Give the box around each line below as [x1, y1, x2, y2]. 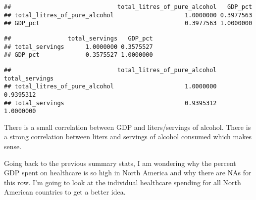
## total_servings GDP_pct [4, 35, 153, 42]
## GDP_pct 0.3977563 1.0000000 [4, 20, 253, 27]
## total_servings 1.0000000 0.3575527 [4, 43, 153, 50]
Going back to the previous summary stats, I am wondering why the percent [4, 158, 236, 168]
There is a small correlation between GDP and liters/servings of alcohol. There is [4, 121, 251, 132]
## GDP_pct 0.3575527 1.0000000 [4, 51, 153, 59]
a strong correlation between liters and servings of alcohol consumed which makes [4, 131, 252, 142]
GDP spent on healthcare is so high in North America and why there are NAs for [4, 167, 252, 178]
